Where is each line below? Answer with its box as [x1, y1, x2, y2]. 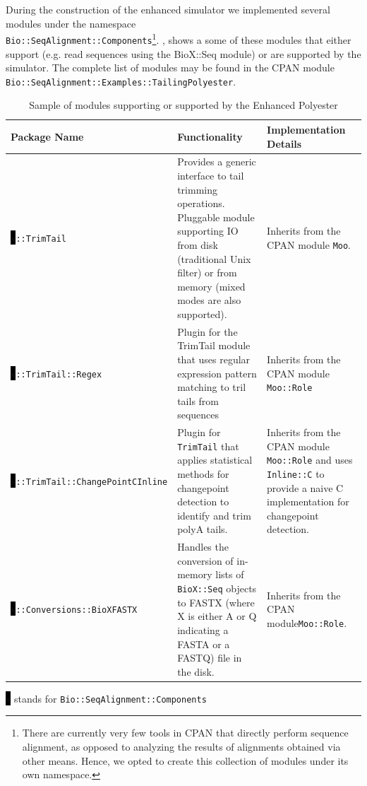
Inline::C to [267, 467, 325, 481]
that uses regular [177, 351, 251, 366]
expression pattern [177, 365, 257, 380]
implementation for [267, 494, 349, 509]
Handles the [177, 539, 229, 554]
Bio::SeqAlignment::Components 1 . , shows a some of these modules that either [6, 30, 351, 47]
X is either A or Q [177, 609, 257, 623]
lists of [215, 567, 244, 582]
